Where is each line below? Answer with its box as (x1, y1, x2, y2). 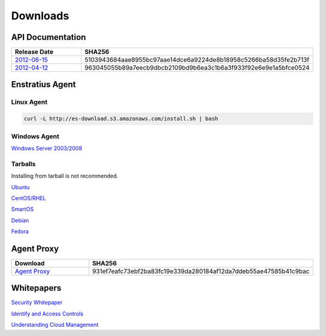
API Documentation (11, 32, 86, 42)
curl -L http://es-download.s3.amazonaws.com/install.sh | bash (24, 115, 219, 122)
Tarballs (11, 160, 36, 168)
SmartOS (11, 205, 34, 213)
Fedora (11, 228, 29, 235)
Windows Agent (11, 132, 60, 140)
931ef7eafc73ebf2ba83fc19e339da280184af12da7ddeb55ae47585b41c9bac (92, 267, 310, 275)
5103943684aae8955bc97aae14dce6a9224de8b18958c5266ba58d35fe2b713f (85, 56, 310, 64)
